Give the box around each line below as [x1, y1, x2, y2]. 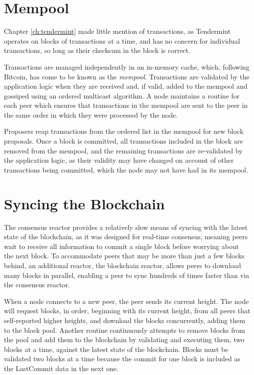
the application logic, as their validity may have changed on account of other [4, 155, 234, 165]
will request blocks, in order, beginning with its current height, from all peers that [4, 305, 251, 316]
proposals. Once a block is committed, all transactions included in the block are [4, 136, 243, 146]
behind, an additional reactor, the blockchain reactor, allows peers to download [4, 260, 241, 270]
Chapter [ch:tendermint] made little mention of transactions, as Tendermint [4, 26, 231, 36]
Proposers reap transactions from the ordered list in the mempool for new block [4, 126, 244, 136]
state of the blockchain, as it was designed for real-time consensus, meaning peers [4, 231, 248, 242]
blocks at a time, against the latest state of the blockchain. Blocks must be [4, 344, 229, 354]
